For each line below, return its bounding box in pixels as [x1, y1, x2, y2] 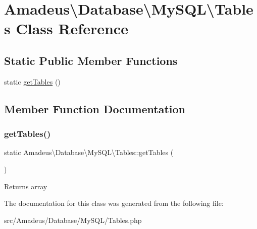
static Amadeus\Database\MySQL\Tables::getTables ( [4, 147, 174, 158]
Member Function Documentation [4, 101, 186, 116]
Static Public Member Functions [4, 52, 178, 68]
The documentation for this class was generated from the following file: [4, 198, 224, 208]
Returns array [4, 181, 47, 191]
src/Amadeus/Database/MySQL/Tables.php [4, 214, 142, 225]
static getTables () [4, 76, 61, 87]
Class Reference [16, 18, 128, 39]
